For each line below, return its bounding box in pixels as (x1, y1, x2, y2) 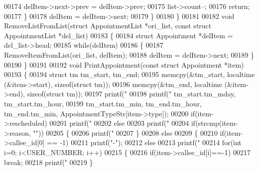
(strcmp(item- (195, 118, 238, 128)
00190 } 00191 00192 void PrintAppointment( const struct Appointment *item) (4, 59, 244, 70)
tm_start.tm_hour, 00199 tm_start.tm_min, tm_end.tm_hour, (4, 98, 202, 108)
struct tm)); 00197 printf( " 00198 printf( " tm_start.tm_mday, (46, 88, 236, 99)
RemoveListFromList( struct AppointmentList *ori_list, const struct (4, 20, 212, 31)
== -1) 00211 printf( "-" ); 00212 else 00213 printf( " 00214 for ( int (46, 137, 242, 148)
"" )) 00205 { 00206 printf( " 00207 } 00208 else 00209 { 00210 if (33, 127, 224, 138)
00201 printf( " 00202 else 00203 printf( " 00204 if (49, 118, 196, 128)
